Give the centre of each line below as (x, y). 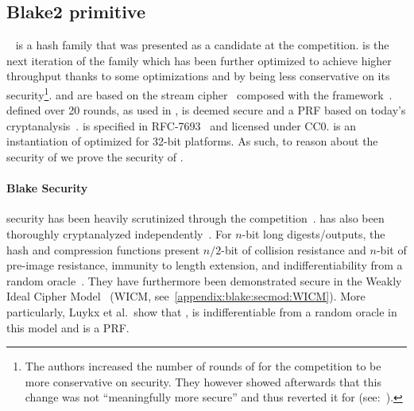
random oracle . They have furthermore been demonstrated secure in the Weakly (204, 280)
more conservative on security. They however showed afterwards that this (203, 381)
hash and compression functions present (103, 249)
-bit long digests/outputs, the (313, 234)
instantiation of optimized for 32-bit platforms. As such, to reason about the (192, 141)
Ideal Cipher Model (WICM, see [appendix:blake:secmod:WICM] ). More (186, 296)
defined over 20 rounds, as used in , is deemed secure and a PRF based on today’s (206, 110)
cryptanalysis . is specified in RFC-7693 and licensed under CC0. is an (181, 125)
